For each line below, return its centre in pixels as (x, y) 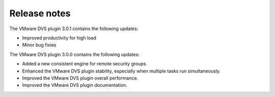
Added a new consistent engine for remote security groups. (85, 64)
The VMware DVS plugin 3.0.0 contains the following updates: (74, 54)
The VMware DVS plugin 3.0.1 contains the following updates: (74, 29)
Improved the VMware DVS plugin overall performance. (80, 78)
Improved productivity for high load (59, 38)
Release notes (40, 13)
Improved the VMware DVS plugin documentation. (75, 85)
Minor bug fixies (39, 45)
